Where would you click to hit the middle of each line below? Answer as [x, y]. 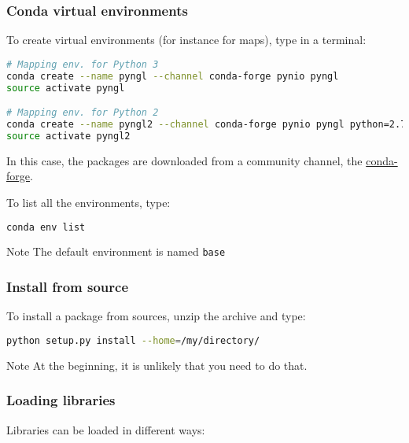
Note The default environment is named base [116, 251]
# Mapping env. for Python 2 [83, 113]
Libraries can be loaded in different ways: [106, 429]
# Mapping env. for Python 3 [83, 64]
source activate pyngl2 [68, 136]
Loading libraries [61, 400]
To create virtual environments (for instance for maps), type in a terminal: [186, 40]
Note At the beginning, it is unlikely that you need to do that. [157, 365]
